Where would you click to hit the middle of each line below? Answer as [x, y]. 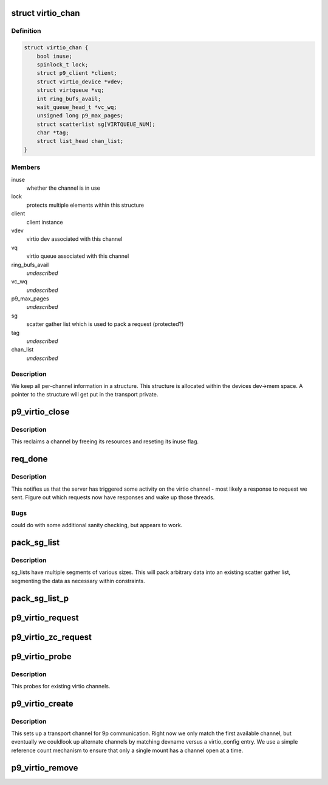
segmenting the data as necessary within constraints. [78, 581]
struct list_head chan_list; [80, 141]
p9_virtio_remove [45, 768]
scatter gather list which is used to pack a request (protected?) [105, 324]
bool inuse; [55, 56]
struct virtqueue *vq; [70, 90]
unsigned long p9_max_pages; [80, 116]
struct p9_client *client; [77, 73]
